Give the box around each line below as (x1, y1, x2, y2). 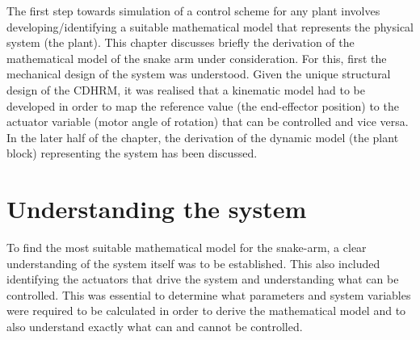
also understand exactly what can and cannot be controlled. (6, 318, 303, 335)
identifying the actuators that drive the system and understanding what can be (6, 271, 399, 288)
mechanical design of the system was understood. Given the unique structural (6, 65, 391, 82)
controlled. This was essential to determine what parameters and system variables (6, 286, 411, 303)
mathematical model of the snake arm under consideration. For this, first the (6, 49, 387, 66)
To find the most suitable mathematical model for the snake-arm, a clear (6, 239, 367, 256)
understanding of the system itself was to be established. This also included (6, 254, 380, 271)
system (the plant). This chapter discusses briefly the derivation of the (6, 34, 355, 51)
